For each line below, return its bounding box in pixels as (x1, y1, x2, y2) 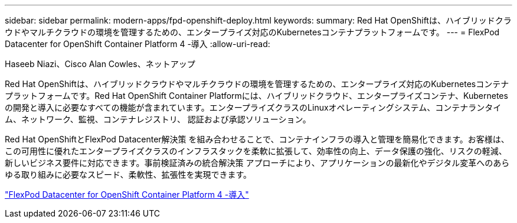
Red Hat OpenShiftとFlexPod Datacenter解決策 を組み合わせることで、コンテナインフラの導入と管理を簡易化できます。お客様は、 (5, 134, 509, 144)
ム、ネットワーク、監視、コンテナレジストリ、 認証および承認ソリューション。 (5, 114, 311, 124)
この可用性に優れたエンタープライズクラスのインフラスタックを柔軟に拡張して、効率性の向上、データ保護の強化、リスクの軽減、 (5, 146, 507, 156)
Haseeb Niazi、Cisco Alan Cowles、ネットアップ (5, 59, 195, 69)
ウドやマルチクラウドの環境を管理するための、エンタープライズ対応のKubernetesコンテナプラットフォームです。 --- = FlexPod (5, 27, 500, 37)
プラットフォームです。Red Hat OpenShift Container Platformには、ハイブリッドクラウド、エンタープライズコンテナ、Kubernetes (5, 91, 508, 101)
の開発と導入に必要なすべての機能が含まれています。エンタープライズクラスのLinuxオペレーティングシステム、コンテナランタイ (5, 102, 502, 112)
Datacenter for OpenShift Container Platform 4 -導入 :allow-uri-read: (5, 39, 270, 49)
